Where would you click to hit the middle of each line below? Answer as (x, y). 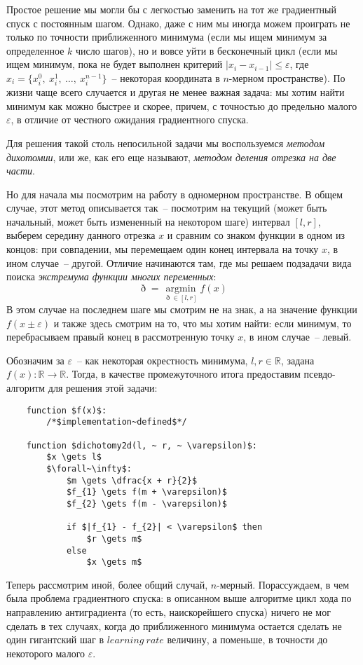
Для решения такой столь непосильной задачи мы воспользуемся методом (166, 143)
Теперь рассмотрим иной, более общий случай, (107, 584)
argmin (181, 288)
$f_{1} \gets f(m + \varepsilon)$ (146, 492)
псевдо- (320, 374)
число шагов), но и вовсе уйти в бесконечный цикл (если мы (207, 50)
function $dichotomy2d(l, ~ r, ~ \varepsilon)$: (142, 445)
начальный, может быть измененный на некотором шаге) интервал (148, 221)
